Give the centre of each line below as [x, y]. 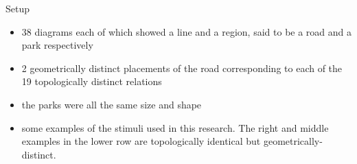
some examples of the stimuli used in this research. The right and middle [175, 127]
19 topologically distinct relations [92, 81]
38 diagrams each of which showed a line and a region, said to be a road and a [187, 31]
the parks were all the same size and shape [112, 104]
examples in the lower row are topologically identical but [141, 141]
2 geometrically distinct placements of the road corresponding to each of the [182, 68]
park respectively [57, 45]
